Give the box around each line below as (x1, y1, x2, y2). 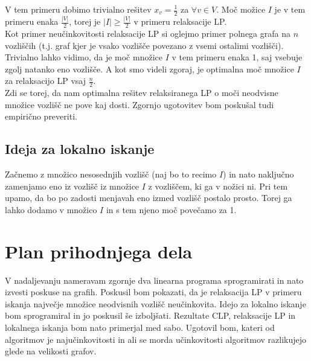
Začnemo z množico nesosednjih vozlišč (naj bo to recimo (5, 168, 217, 180)
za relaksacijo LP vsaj (5, 74, 86, 87)
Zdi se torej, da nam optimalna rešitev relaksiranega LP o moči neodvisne (5, 86, 278, 99)
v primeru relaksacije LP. (133, 15, 227, 28)
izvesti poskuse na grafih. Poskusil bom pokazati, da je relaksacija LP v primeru (5, 286, 302, 298)
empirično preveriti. (5, 110, 77, 123)
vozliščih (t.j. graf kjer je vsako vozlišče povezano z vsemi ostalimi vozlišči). (5, 39, 284, 51)
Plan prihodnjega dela (5, 238, 193, 263)
